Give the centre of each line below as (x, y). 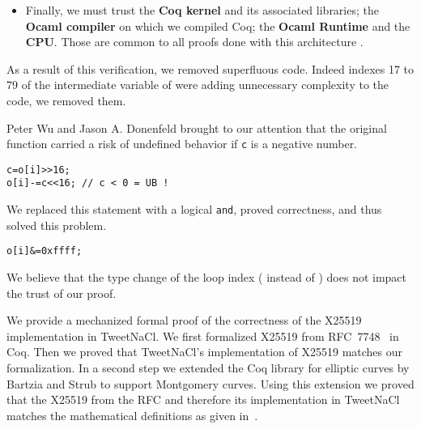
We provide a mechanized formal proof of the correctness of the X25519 (184, 320)
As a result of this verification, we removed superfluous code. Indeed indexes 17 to (210, 68)
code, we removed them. (66, 100)
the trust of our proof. (62, 293)
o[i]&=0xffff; (45, 251)
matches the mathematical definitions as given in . (132, 415)
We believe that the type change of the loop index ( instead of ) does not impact (207, 277)
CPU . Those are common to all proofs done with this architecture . (194, 42)
